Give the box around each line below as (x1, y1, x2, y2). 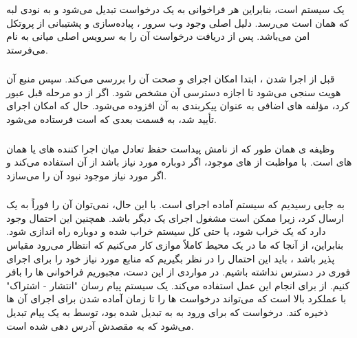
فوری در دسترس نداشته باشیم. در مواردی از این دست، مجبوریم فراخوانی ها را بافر (6, 264, 351, 279)
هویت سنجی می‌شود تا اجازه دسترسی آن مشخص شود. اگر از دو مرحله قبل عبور (6, 84, 341, 99)
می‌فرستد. (6, 42, 48, 56)
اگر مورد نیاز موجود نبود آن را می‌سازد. (6, 168, 167, 182)
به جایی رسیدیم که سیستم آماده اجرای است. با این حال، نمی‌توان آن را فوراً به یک (6, 197, 345, 212)
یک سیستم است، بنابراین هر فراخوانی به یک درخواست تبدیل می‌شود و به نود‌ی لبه (6, 2, 345, 16)
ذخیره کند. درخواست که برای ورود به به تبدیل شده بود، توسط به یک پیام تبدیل (6, 305, 328, 319)
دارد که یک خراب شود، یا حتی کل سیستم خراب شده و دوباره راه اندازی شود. (6, 224, 326, 238)
